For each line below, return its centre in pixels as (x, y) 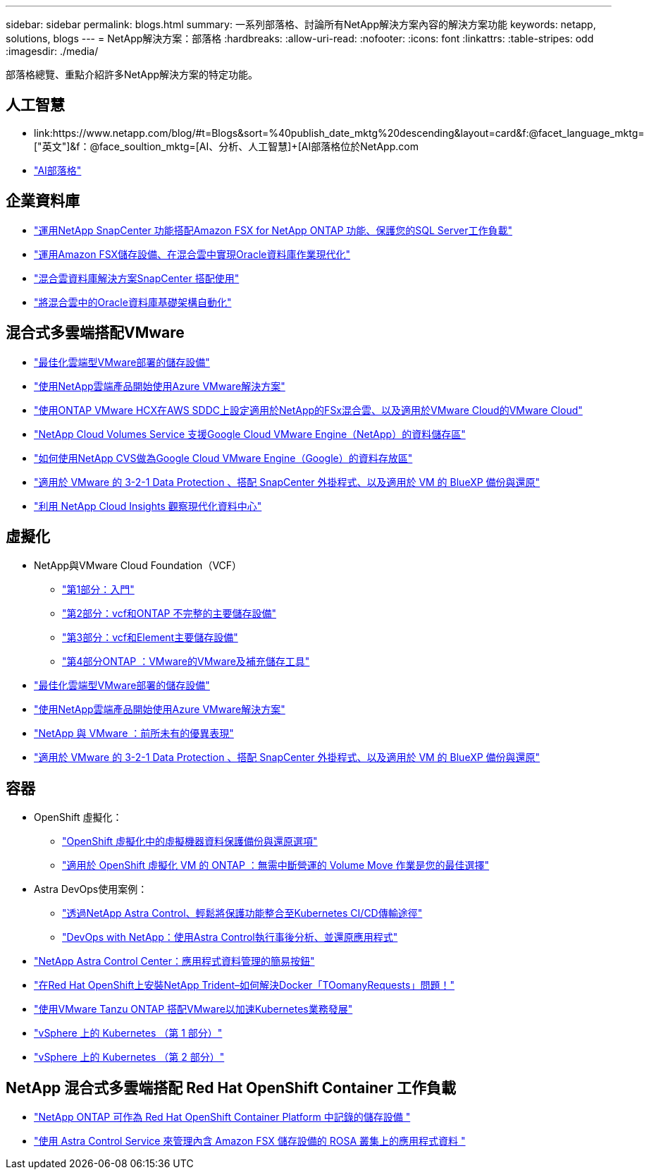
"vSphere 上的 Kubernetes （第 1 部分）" (128, 1033)
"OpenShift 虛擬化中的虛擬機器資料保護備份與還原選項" (190, 841)
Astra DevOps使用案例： (91, 889)
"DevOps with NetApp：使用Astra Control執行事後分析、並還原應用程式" (230, 937)
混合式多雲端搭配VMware (95, 333)
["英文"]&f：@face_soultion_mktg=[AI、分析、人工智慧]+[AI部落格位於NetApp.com (226, 146)
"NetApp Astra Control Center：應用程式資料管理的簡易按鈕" (174, 961)
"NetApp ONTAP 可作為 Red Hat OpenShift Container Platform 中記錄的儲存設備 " (222, 1117)
